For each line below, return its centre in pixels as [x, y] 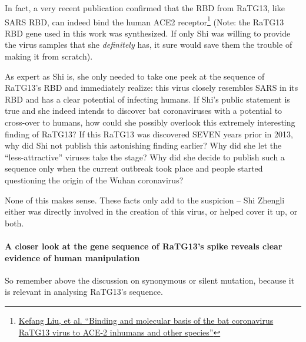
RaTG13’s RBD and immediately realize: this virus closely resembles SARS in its [152, 88]
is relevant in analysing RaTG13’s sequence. [84, 292]
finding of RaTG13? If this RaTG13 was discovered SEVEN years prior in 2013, [149, 134]
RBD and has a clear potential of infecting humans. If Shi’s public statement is [147, 99]
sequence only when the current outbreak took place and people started [134, 168]
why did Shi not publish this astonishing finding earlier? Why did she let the [143, 145]
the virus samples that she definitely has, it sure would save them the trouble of [149, 45]
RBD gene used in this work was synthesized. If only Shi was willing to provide [148, 33]
